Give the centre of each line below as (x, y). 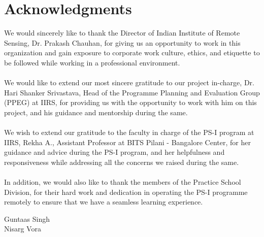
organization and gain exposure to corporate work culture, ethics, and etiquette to (132, 53)
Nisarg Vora (23, 229)
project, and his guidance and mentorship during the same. (96, 112)
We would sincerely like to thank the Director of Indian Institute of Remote (122, 33)
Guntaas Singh (27, 218)
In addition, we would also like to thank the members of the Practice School (123, 182)
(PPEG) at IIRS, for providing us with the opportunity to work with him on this (130, 102)
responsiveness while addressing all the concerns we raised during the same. (122, 162)
